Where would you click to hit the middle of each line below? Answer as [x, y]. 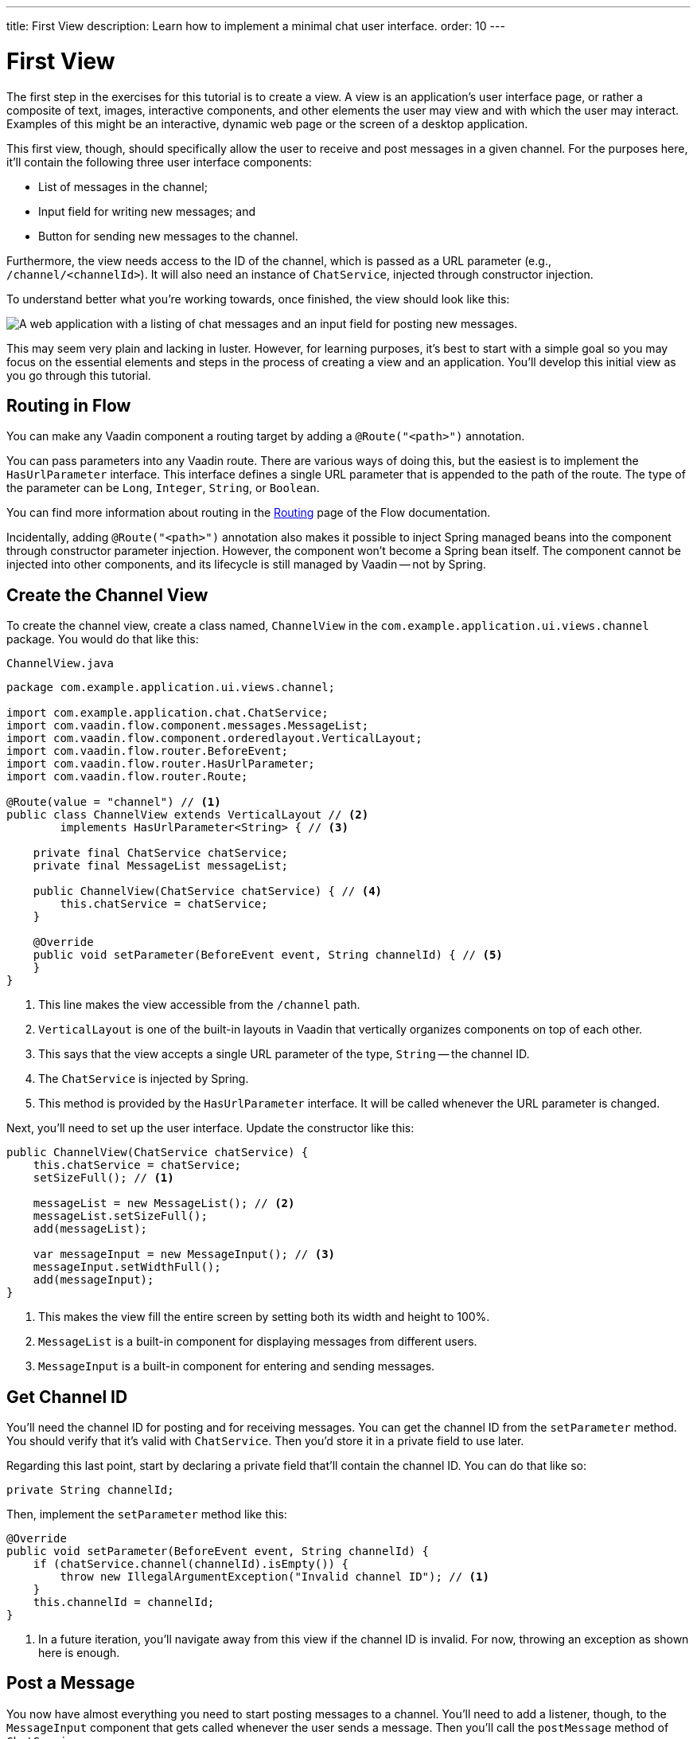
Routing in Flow [69, 405]
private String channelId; [90, 1490]
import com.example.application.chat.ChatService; [167, 713]
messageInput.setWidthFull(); [127, 1267]
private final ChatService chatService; [161, 853]
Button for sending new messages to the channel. [168, 236]
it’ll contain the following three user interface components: [159, 162]
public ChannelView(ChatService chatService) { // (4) [208, 891]
